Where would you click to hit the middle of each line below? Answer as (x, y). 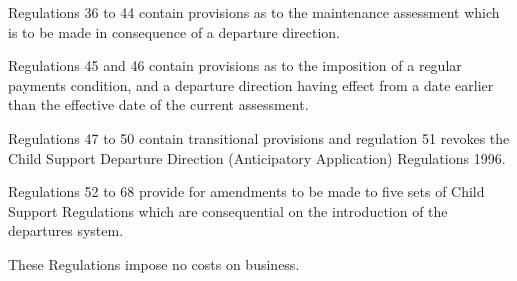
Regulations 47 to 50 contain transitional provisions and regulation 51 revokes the (259, 137)
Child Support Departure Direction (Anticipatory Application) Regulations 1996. (257, 157)
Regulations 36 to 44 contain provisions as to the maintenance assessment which (254, 12)
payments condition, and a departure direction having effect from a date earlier (251, 84)
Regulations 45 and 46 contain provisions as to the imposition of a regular (235, 65)
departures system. (66, 230)
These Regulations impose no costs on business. (154, 263)
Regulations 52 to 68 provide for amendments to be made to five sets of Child (246, 191)
